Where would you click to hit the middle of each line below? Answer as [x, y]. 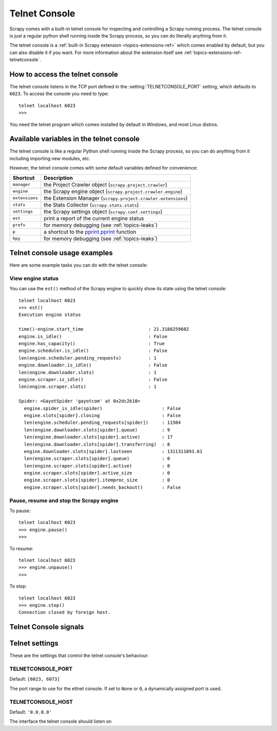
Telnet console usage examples [61, 253]
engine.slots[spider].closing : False [102, 415]
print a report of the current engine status [94, 218]
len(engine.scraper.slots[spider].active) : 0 [97, 466]
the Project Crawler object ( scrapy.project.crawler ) [106, 184]
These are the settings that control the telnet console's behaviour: [79, 655]
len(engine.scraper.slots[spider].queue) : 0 [97, 459]
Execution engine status [50, 315]
